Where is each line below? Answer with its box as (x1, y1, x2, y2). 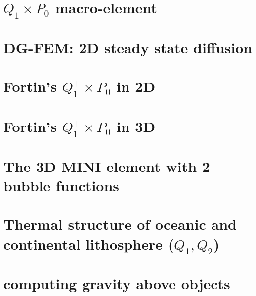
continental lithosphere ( (3, 233, 174, 254)
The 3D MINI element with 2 (3, 156, 210, 176)
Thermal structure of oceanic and (3, 214, 237, 234)
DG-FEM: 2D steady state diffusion (3, 37, 253, 57)
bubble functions (3, 175, 120, 196)
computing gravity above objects (3, 273, 230, 294)
